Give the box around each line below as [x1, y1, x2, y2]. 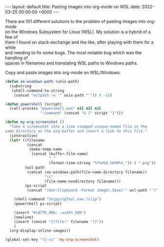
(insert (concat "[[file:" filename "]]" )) [14, 219, 104, 224]
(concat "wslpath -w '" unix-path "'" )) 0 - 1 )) [14, 93, 112, 98]
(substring [9, 83, 32, 89]
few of [5, 34, 18, 40]
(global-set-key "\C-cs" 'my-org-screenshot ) [5, 237, 99, 242]
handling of [5, 55, 28, 61]
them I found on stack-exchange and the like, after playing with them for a [5, 39, 154, 45]
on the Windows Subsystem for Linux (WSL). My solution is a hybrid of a [5, 29, 151, 35]
